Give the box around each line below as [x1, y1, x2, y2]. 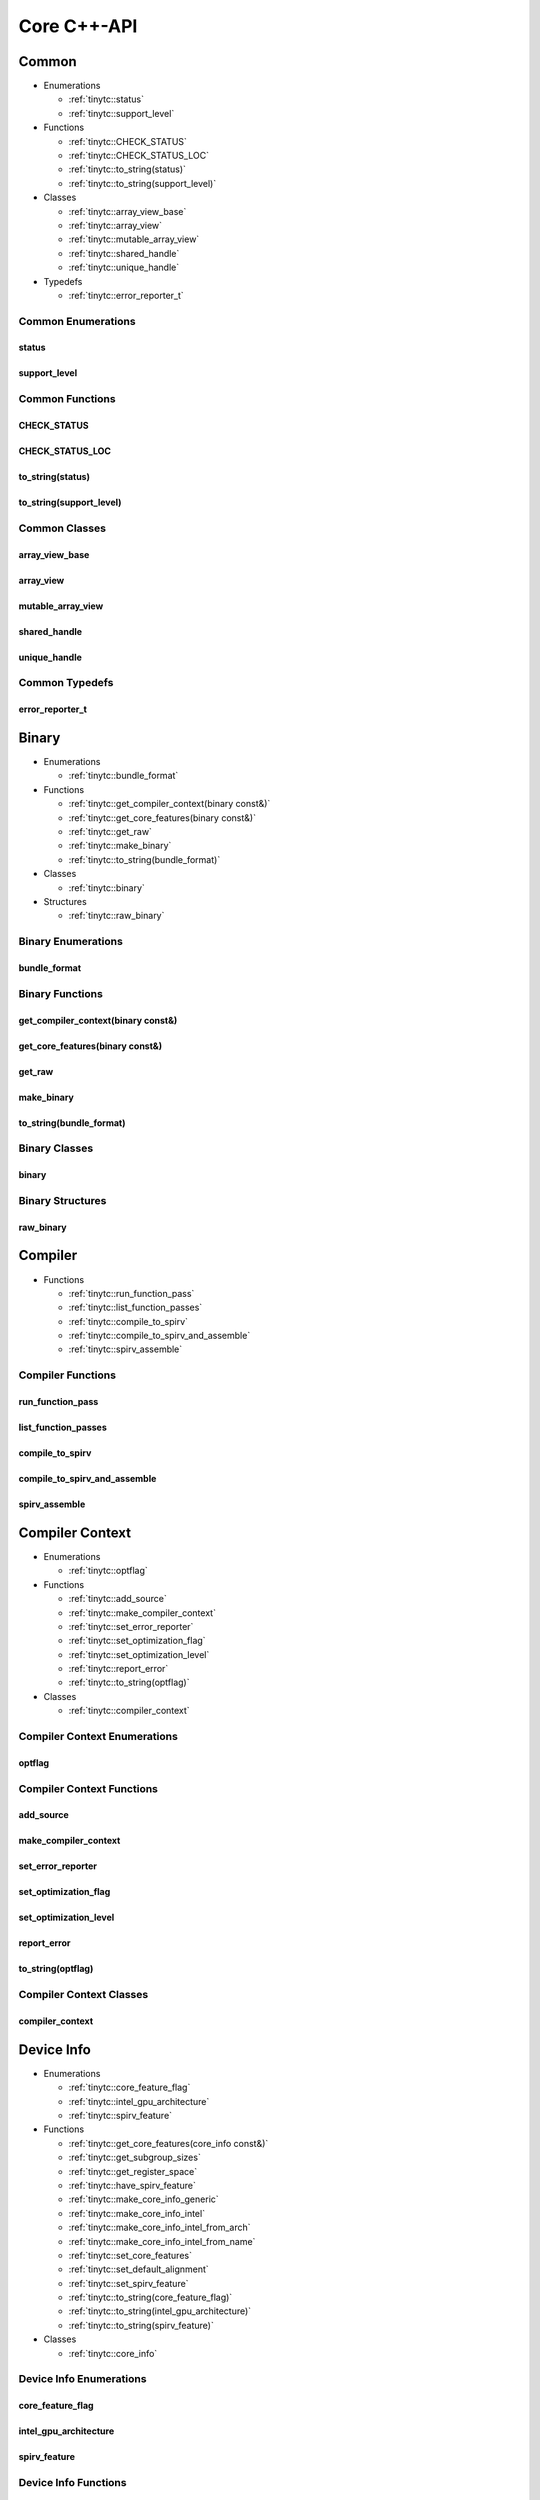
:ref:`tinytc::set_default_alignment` [68, 2263, 209, 2275]
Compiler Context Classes [18, 1988, 149, 2002]
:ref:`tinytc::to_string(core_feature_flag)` [68, 2291, 233, 2304]
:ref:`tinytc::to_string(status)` [68, 163, 187, 175]
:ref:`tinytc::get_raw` [68, 826, 152, 838]
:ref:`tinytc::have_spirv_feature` [68, 2179, 197, 2191]
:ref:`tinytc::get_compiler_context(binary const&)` [68, 798, 271, 810]
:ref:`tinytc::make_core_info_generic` [68, 2193, 219, 2205]
